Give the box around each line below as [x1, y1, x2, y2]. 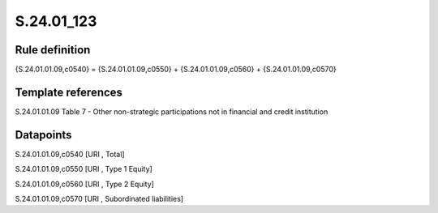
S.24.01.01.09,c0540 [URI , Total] [15, 149, 125, 159]
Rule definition [15, 43, 91, 57]
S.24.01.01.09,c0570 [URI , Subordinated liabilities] [15, 194, 184, 204]
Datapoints [15, 128, 72, 142]
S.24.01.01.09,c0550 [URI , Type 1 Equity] [15, 164, 153, 174]
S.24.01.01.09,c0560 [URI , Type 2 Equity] [15, 179, 154, 189]
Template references [15, 85, 123, 99]
